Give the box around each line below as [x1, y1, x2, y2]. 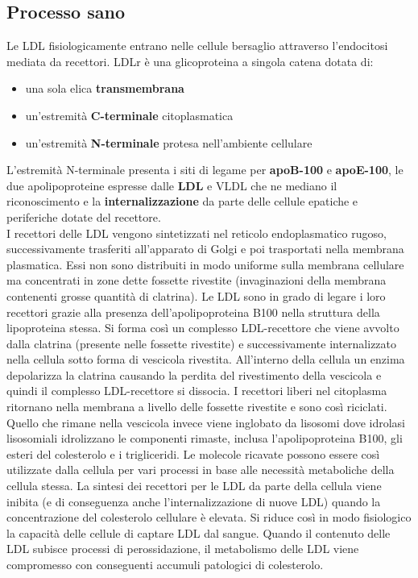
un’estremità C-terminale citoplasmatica [25, 106, 234, 123]
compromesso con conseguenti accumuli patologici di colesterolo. [6, 556, 324, 573]
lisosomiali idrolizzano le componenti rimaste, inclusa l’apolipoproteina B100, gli [6, 430, 403, 447]
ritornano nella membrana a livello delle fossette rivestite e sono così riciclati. [6, 398, 387, 415]
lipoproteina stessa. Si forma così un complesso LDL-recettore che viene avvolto [6, 319, 399, 336]
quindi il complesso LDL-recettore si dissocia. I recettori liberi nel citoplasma [6, 382, 387, 399]
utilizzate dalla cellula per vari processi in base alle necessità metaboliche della [6, 461, 395, 478]
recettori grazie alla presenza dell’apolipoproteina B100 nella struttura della [6, 303, 380, 320]
